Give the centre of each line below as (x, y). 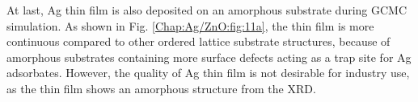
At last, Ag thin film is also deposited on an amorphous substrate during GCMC (207, 10)
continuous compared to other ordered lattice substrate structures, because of (198, 41)
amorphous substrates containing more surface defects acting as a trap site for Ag (209, 57)
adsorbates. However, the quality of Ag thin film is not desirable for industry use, (208, 73)
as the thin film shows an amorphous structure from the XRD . (161, 88)
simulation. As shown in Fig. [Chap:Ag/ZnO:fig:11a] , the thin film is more (190, 25)
